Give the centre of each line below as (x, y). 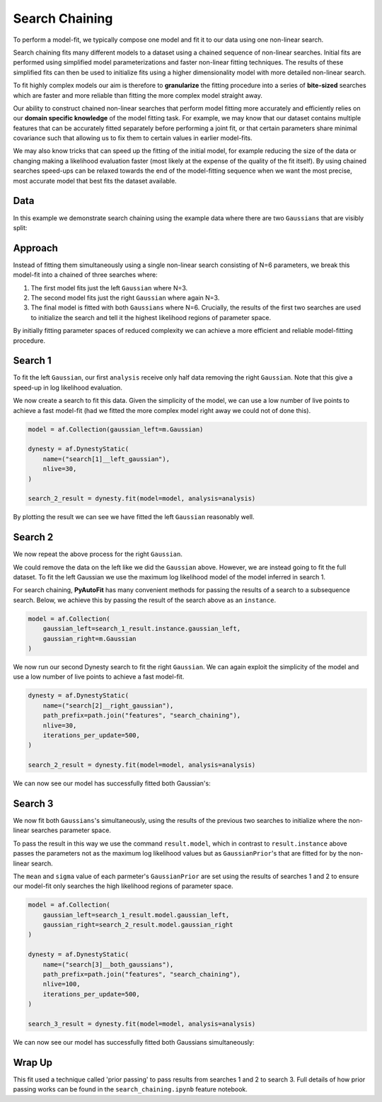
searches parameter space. (71, 830)
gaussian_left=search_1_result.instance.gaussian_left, (142, 629)
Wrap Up (33, 1062)
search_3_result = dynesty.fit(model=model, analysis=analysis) (142, 1024)
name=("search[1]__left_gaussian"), (106, 459)
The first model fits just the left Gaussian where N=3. (109, 288)
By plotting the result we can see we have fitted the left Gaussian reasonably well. (134, 517)
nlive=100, (62, 984)
